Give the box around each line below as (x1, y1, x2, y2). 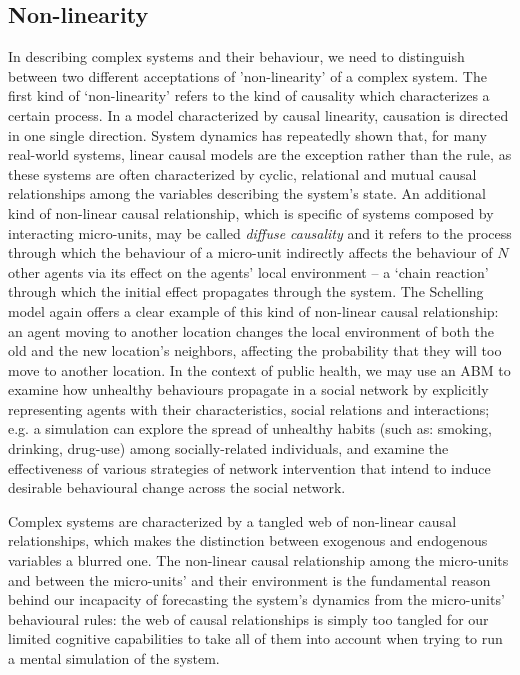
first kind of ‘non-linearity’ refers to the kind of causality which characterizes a (8, 85, 490, 106)
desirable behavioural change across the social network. (8, 477, 346, 498)
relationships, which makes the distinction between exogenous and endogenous (8, 530, 488, 551)
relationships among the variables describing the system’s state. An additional (8, 183, 486, 204)
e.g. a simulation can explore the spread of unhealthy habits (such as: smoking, (8, 418, 492, 439)
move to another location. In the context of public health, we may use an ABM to (8, 359, 511, 380)
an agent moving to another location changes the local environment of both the (8, 320, 494, 341)
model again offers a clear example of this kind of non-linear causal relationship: (8, 300, 499, 321)
